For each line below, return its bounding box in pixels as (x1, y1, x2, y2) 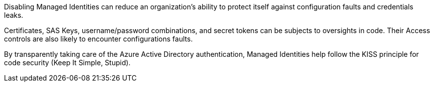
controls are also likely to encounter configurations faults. (4, 35, 193, 43)
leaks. (4, 11, 23, 19)
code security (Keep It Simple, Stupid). (4, 58, 131, 67)
